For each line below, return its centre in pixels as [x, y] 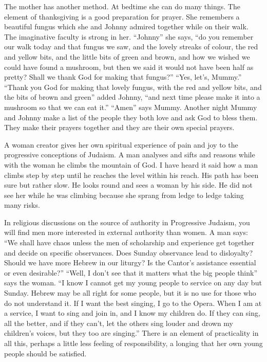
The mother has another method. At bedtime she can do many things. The [122, 6]
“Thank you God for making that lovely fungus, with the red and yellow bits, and [133, 87]
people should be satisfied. [45, 353]
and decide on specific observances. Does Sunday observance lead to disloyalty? [129, 252]
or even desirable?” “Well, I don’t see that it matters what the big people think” [131, 272]
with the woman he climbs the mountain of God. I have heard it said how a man [131, 164]
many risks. [22, 205]
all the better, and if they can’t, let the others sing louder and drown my [119, 323]
